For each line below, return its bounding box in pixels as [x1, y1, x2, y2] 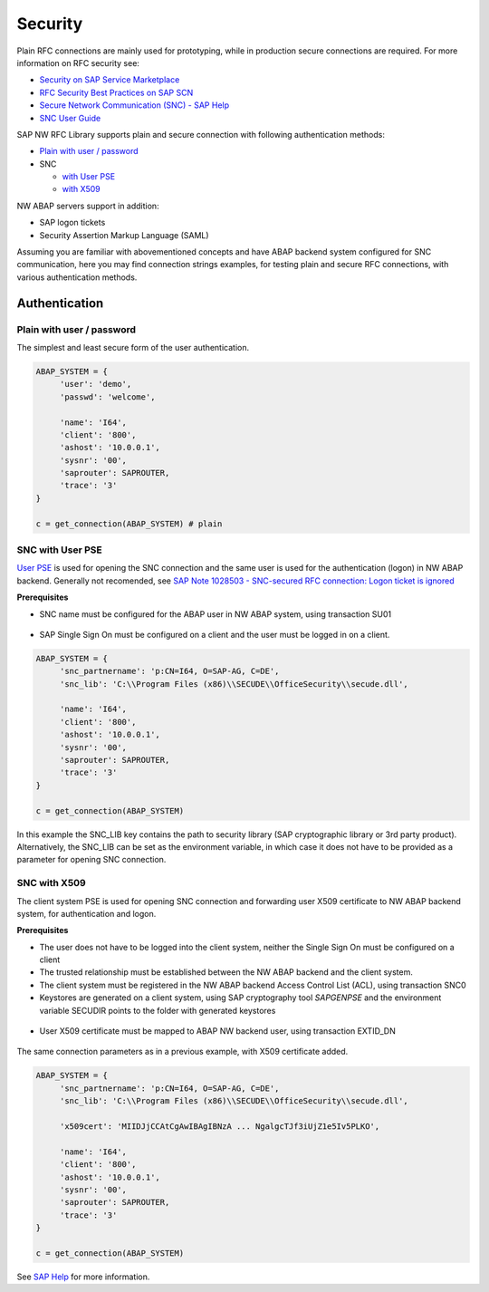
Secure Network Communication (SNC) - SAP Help [39, 100, 230, 111]
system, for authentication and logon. [16, 908, 157, 919]
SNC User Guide [39, 112, 101, 123]
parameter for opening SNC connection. [16, 854, 167, 865]
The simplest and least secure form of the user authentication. [16, 342, 249, 352]
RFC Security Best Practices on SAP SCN [39, 87, 194, 98]
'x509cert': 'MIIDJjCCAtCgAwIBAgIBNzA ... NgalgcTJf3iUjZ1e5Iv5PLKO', [59, 1121, 380, 1132]
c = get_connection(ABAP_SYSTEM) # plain [35, 518, 223, 529]
